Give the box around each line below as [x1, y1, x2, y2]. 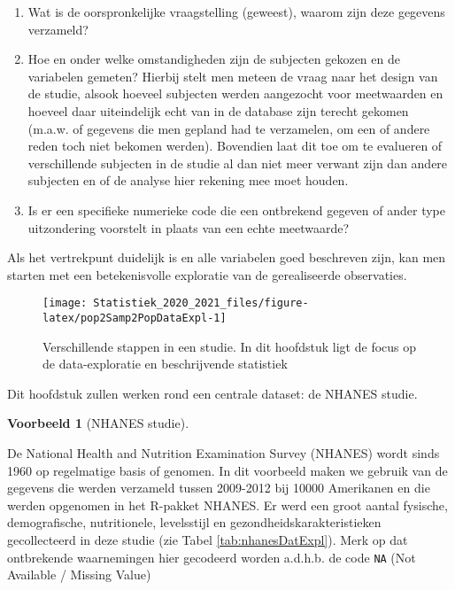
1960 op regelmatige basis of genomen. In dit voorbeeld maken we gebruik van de [7, 461, 448, 479]
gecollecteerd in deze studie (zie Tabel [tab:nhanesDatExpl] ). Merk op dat [7, 530, 408, 548]
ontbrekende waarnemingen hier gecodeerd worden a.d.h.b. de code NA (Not [7, 547, 416, 566]
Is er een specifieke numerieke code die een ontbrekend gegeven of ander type [27, 200, 445, 219]
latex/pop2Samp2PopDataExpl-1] [42, 311, 227, 324]
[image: [42, 297, 88, 310]
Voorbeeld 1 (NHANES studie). [7, 414, 189, 432]
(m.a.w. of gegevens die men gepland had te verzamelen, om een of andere [27, 119, 430, 137]
